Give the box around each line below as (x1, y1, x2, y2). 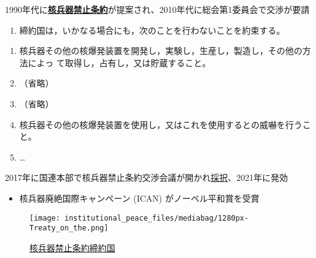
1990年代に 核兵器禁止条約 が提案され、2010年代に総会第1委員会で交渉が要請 (5, 3, 310, 15)
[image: (29, 213, 61, 222)
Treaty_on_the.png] (29, 224, 108, 233)
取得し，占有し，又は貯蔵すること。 (65, 56, 211, 69)
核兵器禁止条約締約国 (29, 241, 115, 254)
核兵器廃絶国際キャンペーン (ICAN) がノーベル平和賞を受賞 (19, 191, 260, 204)
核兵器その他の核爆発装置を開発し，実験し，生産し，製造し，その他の (19, 44, 303, 57)
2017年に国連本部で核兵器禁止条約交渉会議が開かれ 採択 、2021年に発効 (5, 171, 288, 184)
